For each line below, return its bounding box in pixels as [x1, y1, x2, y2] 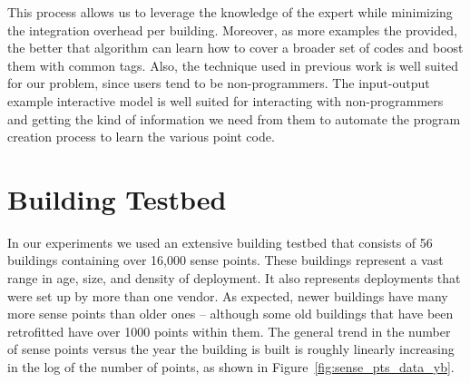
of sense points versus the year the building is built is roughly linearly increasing [7, 339, 455, 358]
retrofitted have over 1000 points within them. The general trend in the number [7, 321, 451, 340]
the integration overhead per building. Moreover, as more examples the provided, [7, 20, 457, 39]
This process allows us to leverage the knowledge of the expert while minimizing [7, 3, 453, 21]
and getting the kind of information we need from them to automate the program [7, 109, 461, 128]
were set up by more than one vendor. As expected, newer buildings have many [7, 286, 448, 305]
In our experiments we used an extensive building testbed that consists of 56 [7, 232, 433, 251]
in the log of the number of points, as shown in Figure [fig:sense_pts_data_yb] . [7, 358, 455, 377]
